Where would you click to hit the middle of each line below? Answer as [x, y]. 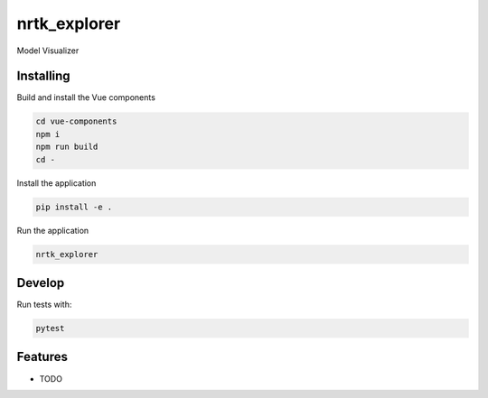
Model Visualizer [48, 51]
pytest [50, 329]
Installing [44, 76]
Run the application [53, 230]
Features [42, 357]
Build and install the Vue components [86, 97]
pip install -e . [74, 207]
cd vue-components [76, 121]
